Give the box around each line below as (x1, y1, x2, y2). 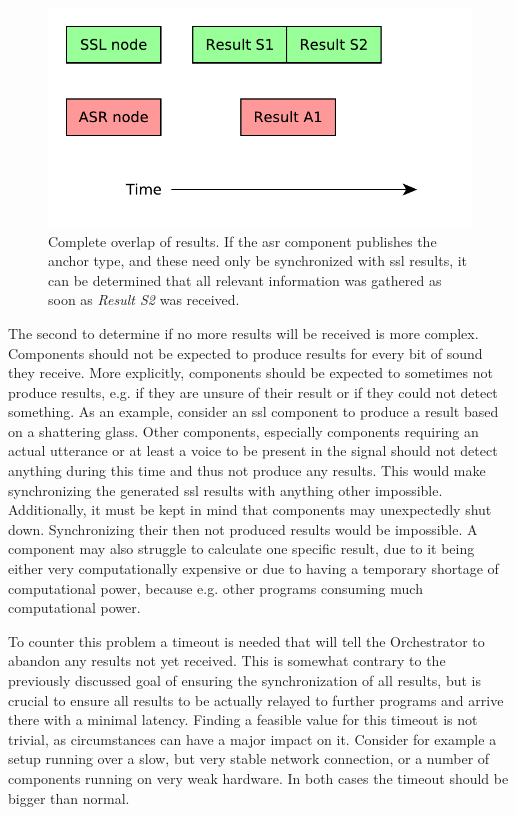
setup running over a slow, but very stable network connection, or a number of (8, 748, 490, 769)
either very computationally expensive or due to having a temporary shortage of (8, 558, 499, 579)
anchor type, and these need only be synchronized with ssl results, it (48, 250, 468, 271)
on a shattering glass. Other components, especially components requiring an (8, 420, 479, 441)
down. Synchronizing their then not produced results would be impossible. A (8, 518, 478, 539)
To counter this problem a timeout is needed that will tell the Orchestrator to (8, 630, 485, 651)
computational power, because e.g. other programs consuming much (8, 577, 423, 598)
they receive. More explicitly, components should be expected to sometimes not (8, 362, 493, 383)
